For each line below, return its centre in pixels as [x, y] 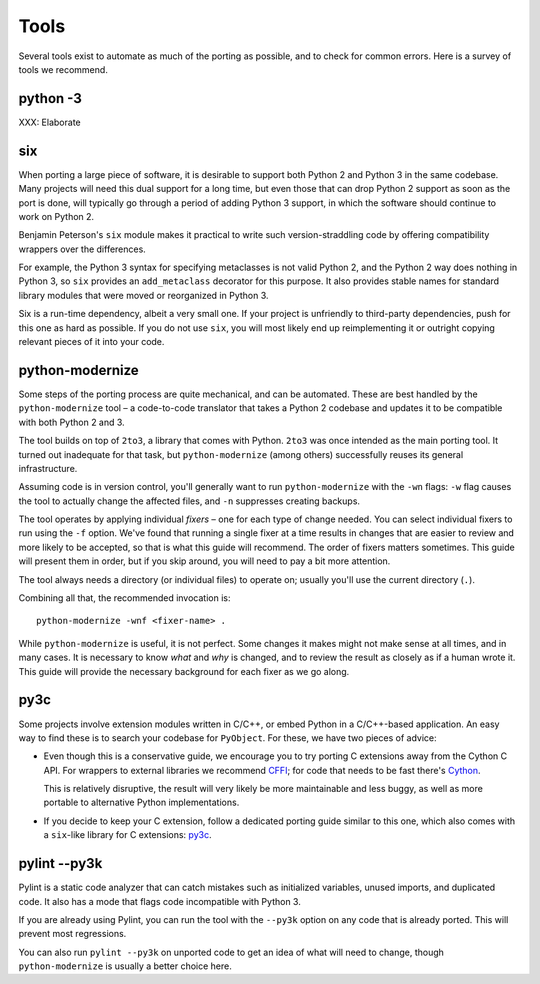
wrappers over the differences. [82, 249]
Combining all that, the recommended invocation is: [124, 598]
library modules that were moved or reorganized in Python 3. [143, 295]
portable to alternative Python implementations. [141, 802]
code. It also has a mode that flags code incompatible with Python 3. [160, 901]
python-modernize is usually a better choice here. [125, 966]
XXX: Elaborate [49, 122]
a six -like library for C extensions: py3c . [127, 835]
